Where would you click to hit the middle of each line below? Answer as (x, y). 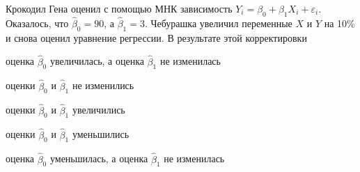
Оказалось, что (37, 23)
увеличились (99, 110)
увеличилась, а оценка (97, 61)
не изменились (103, 85)
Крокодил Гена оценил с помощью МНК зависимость (119, 8)
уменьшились (101, 134)
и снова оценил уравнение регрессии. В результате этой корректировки (156, 37)
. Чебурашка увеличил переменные (218, 23)
